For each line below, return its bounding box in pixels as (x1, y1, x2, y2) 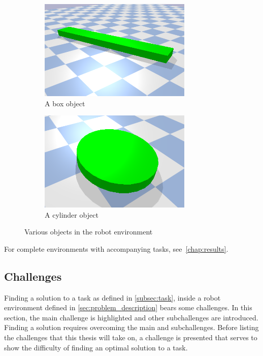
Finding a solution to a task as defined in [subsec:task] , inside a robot (4, 292, 221, 303)
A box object (45, 98, 85, 108)
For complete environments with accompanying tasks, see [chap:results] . (4, 243, 228, 254)
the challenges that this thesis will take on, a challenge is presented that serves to (4, 332, 257, 343)
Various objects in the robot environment (24, 226, 153, 237)
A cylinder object (45, 209, 98, 220)
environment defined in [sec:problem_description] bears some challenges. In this (4, 302, 252, 313)
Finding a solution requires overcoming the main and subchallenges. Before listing (4, 322, 259, 333)
